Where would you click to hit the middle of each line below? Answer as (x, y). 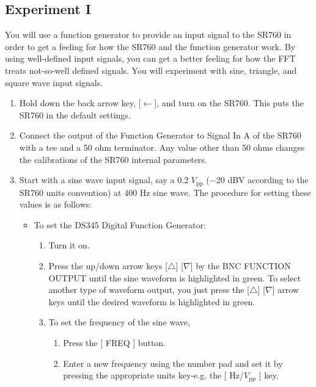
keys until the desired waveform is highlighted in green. (152, 301)
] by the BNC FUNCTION (241, 265)
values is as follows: (55, 204)
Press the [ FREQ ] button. (115, 342)
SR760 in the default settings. (75, 114)
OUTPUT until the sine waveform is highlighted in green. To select (175, 277)
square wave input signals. (54, 82)
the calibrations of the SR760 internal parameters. (113, 159)
